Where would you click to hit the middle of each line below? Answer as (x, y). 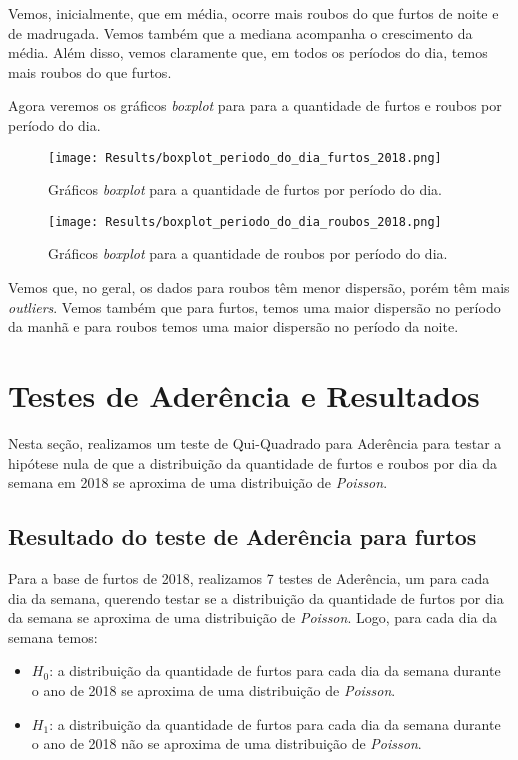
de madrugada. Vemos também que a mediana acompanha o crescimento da (240, 32)
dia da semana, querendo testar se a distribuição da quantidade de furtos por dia (256, 597)
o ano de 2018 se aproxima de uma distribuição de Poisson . (213, 689)
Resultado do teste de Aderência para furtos (242, 536)
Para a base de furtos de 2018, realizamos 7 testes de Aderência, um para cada (249, 577)
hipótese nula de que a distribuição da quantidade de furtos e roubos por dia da (252, 462)
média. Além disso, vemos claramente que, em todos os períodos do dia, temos (248, 52)
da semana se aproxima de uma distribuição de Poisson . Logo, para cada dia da (252, 617)
